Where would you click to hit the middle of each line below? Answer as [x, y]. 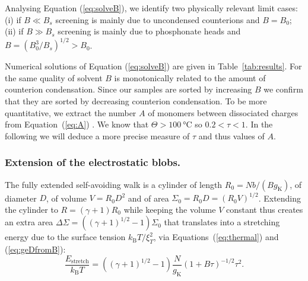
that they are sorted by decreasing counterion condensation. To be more [136, 101]
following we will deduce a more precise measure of [97, 135]
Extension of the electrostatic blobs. [93, 162]
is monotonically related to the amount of [190, 77]
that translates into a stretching [222, 222]
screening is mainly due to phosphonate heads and [149, 31]
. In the [259, 124]
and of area [148, 198]
